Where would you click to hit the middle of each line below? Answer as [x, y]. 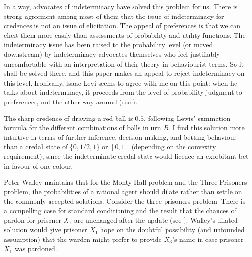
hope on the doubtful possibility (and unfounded [172, 230]
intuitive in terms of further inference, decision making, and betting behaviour [120, 137]
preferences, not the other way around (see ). [71, 101]
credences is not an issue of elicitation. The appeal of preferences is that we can [122, 26]
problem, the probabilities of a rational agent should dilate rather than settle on [123, 191]
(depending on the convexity [174, 146]
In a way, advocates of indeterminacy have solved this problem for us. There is [121, 6]
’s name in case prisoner [208, 239]
